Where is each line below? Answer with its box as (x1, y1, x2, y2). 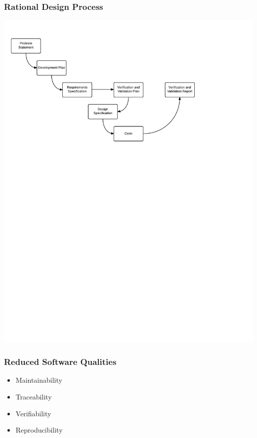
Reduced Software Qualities (4, 356, 117, 368)
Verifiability (15, 408, 51, 418)
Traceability (15, 392, 52, 402)
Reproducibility (15, 425, 63, 435)
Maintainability (15, 375, 62, 385)
